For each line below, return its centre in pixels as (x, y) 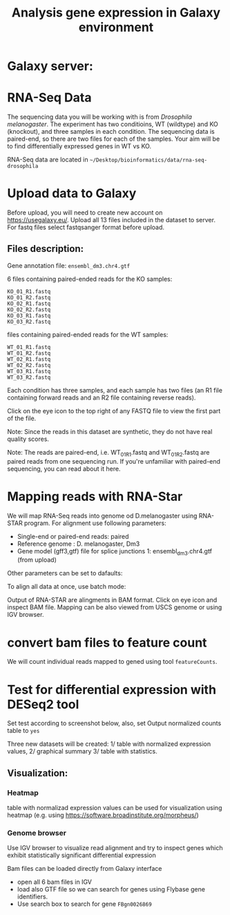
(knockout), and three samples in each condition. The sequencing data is (111, 132)
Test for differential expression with (112, 690)
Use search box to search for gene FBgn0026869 (84, 904)
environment (116, 27)
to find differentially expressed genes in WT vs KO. (79, 146)
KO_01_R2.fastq (29, 297)
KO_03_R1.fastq (29, 315)
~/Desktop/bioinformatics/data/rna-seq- (148, 160)
